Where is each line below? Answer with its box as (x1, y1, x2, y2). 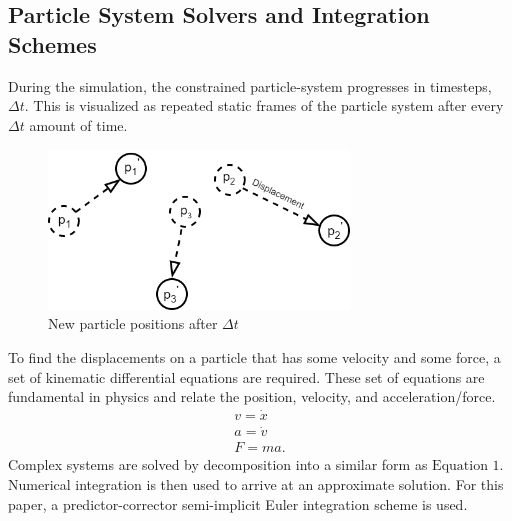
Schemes (8, 28, 97, 59)
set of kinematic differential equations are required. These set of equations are (8, 366, 485, 387)
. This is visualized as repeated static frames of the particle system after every (24, 95, 504, 116)
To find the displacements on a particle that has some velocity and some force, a (8, 347, 501, 368)
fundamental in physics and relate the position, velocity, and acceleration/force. (8, 386, 496, 407)
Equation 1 (432, 459, 500, 474)
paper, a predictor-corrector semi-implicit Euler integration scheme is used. (8, 493, 468, 514)
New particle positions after (48, 313, 218, 334)
